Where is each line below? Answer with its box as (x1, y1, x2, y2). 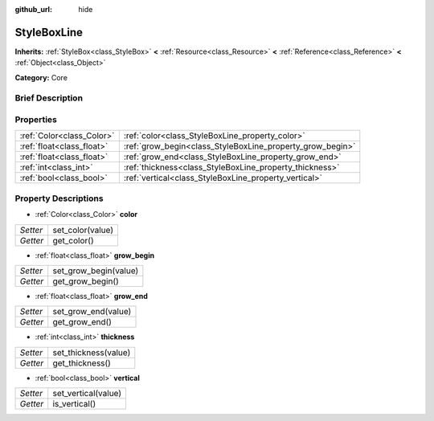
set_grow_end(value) (52, 306, 132, 317)
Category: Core (14, 72, 68, 82)
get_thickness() (52, 358, 112, 369)
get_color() (52, 235, 94, 246)
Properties (14, 114, 58, 125)
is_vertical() (52, 399, 96, 410)
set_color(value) (52, 224, 114, 235)
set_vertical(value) (52, 388, 122, 399)
